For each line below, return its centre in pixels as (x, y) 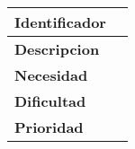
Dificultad (50, 101)
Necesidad (51, 75)
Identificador (60, 22)
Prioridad (49, 127)
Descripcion (57, 49)
